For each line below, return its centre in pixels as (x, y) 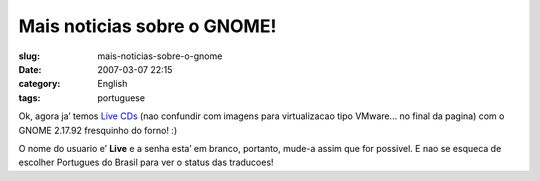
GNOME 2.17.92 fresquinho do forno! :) (98, 130)
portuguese (121, 97)
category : (39, 84)
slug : (29, 56)
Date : (30, 69)
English (112, 84)
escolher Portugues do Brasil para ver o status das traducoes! (146, 162)
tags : (29, 97)
